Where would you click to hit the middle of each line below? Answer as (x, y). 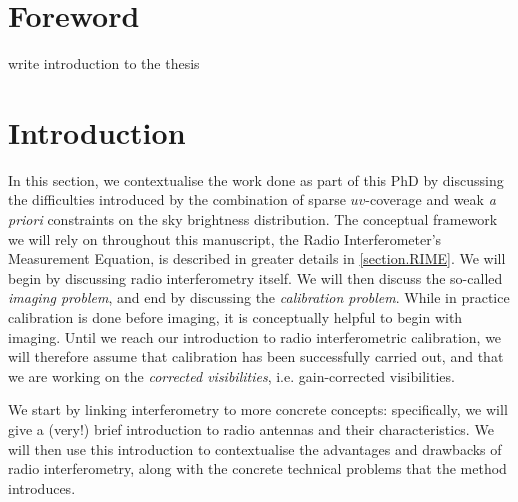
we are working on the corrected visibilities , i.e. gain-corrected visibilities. (231, 375)
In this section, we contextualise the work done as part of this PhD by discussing (256, 179)
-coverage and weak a (430, 199)
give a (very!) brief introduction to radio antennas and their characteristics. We (251, 428)
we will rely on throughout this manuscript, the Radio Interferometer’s (225, 238)
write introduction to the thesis (104, 63)
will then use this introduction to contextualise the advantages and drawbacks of (255, 448)
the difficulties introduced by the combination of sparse (177, 199)
